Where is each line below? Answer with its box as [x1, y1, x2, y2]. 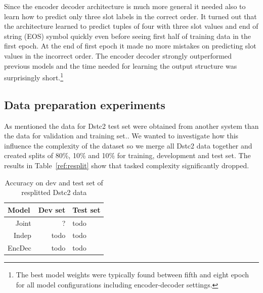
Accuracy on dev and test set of [5, 177, 103, 187]
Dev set [38, 204, 66, 215]
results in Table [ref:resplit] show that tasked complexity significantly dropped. [4, 160, 249, 170]
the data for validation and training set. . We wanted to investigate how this [4, 130, 239, 141]
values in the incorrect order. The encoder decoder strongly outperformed [4, 50, 232, 61]
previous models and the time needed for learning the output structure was [4, 60, 237, 71]
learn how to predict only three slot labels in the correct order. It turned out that [4, 11, 257, 21]
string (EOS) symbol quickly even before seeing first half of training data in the [4, 30, 251, 41]
